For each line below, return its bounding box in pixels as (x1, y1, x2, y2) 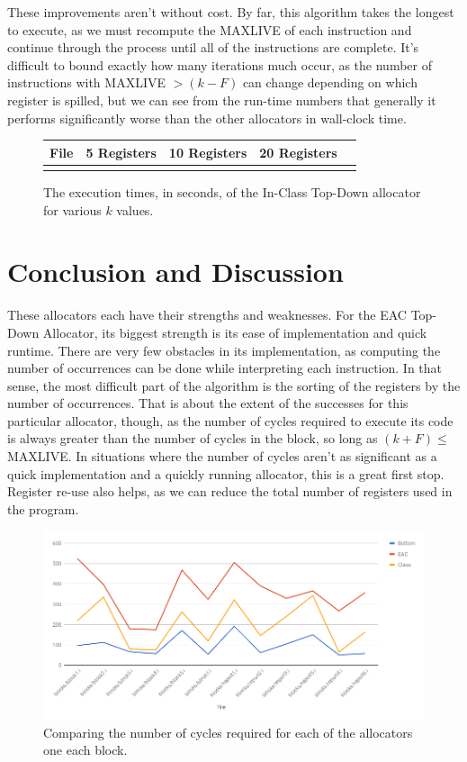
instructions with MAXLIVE (7, 73, 166, 92)
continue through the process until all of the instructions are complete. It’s (7, 38, 419, 57)
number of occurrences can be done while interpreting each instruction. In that (7, 358, 443, 377)
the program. (7, 499, 79, 518)
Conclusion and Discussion (7, 253, 344, 290)
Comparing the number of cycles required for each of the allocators (43, 722, 413, 741)
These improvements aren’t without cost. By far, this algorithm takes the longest (7, 3, 454, 21)
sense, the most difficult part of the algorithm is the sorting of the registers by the (7, 376, 461, 395)
